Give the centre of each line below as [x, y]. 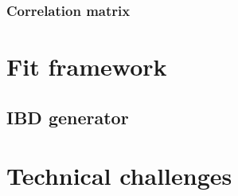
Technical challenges [119, 176]
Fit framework [87, 67]
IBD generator [68, 117]
